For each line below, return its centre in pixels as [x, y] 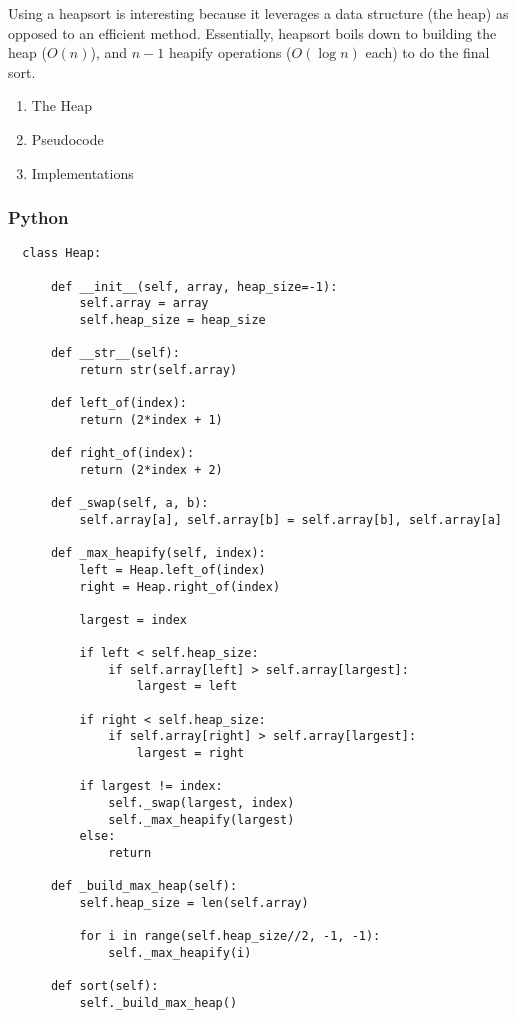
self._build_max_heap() [158, 1002]
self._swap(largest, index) [201, 803]
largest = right [190, 753]
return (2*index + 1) [151, 419]
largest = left [187, 686]
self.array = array [144, 303]
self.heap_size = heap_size [172, 320]
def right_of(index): [122, 453]
